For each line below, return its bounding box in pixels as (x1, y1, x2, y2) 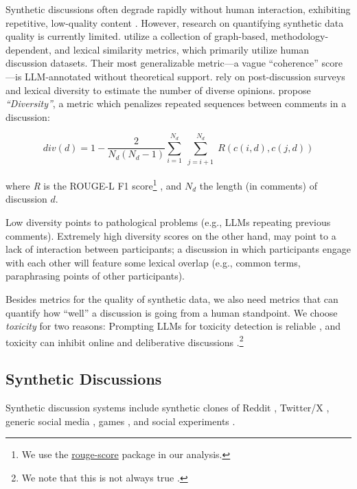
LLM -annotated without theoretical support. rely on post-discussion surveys (25, 69, 345, 83)
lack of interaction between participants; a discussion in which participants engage (5, 242, 351, 256)
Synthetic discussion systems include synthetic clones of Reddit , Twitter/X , (5, 400, 330, 415)
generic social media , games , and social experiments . (5, 413, 235, 428)
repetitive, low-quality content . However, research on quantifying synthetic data (5, 15, 344, 30)
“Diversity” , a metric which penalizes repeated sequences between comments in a (5, 96, 347, 111)
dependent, (5, 42, 51, 56)
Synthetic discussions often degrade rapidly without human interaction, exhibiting (5, 2, 351, 16)
